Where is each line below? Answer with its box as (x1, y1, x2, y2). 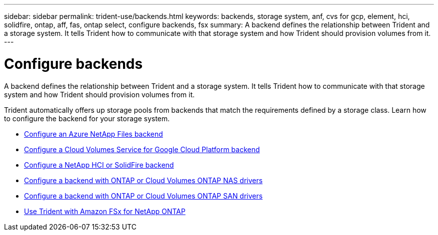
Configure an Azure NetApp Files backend (24, 129, 163, 138)
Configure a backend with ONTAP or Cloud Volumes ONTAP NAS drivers (24, 176, 263, 185)
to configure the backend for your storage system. (4, 114, 170, 123)
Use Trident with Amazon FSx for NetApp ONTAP (24, 207, 185, 216)
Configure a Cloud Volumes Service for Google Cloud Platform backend (24, 145, 260, 154)
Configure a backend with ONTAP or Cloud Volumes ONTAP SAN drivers (24, 191, 263, 200)
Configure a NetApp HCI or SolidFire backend (24, 160, 174, 169)
